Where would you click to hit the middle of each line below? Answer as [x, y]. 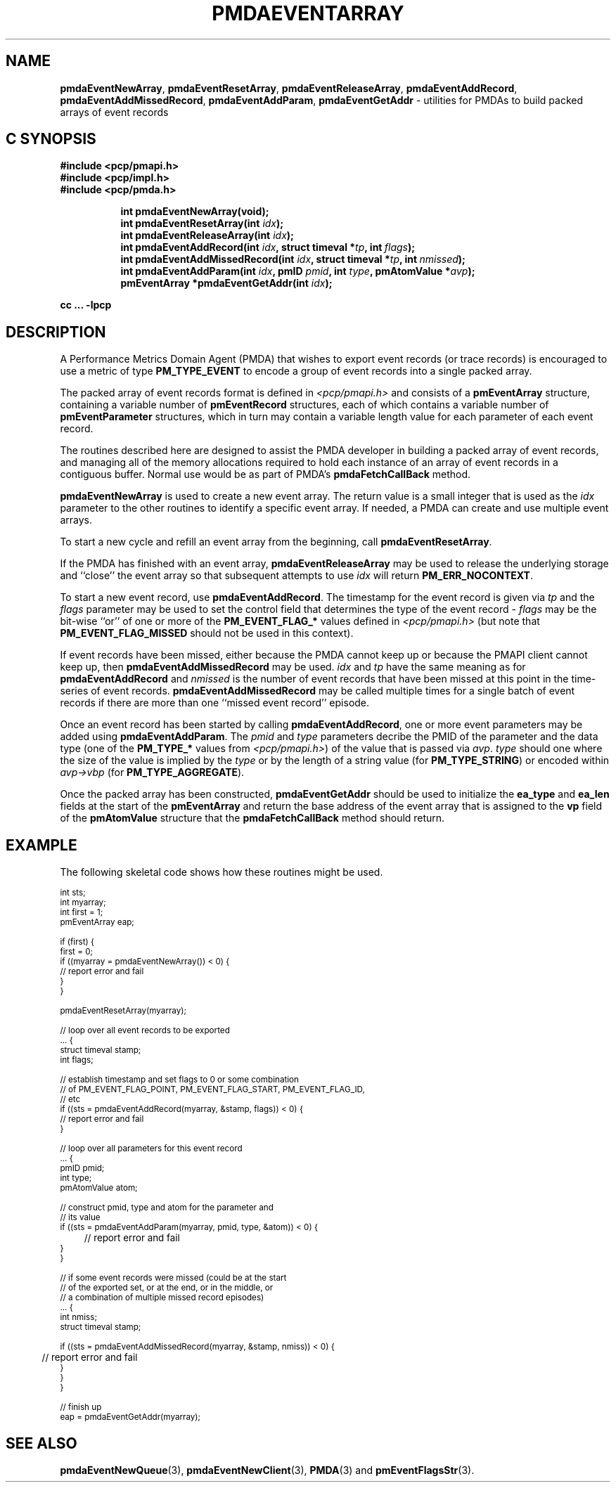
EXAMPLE [41, 845]
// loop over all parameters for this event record [151, 1149]
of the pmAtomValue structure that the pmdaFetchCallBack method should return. [252, 818]
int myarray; [83, 903]
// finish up [81, 1408]
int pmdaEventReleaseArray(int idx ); [207, 235]
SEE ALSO [41, 1443]
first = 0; [77, 952]
